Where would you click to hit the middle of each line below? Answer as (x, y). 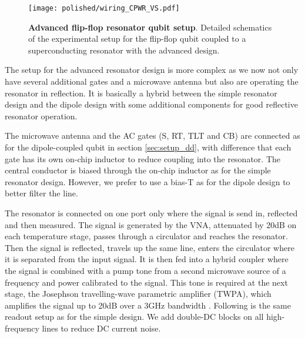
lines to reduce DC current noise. (101, 328)
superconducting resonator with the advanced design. (124, 50)
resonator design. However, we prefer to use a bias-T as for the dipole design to (148, 181)
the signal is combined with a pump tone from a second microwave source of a (145, 270)
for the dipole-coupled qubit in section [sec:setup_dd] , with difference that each (148, 147)
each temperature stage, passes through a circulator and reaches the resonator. (146, 236)
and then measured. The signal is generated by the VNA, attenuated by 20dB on (151, 224)
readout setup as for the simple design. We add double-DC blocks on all (134, 317)
